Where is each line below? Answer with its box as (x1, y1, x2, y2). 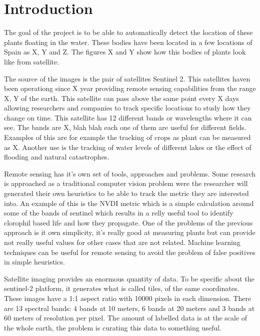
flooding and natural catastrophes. (4, 151, 109, 162)
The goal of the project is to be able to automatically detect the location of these (4, 27, 253, 37)
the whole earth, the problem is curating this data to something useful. (4, 322, 221, 332)
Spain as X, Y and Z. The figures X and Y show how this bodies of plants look (4, 46, 246, 57)
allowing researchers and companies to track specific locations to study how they (4, 102, 251, 113)
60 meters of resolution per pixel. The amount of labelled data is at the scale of (4, 312, 247, 323)
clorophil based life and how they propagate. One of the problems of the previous (4, 217, 253, 227)
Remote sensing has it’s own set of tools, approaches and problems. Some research (4, 168, 256, 178)
